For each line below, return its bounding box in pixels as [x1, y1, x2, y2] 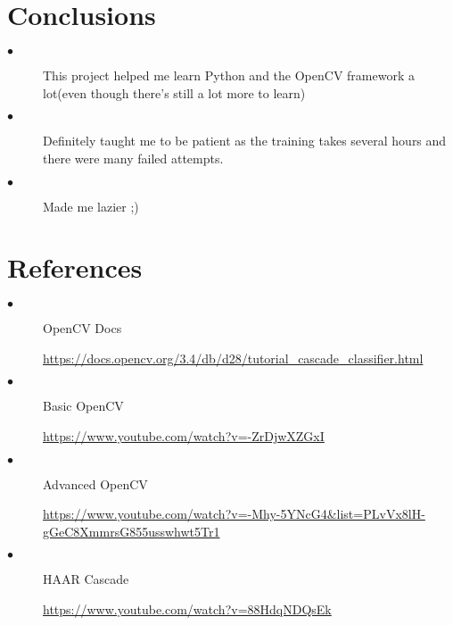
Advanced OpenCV [43, 474, 148, 493]
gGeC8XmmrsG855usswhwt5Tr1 [43, 521, 220, 540]
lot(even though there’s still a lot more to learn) [43, 83, 306, 102]
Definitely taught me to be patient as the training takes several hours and [43, 131, 447, 150]
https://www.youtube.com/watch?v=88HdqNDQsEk [43, 599, 332, 618]
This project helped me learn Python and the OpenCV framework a [43, 66, 415, 85]
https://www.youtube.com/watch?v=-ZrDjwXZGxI [43, 427, 325, 445]
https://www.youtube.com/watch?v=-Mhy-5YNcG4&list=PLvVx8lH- [43, 504, 425, 523]
